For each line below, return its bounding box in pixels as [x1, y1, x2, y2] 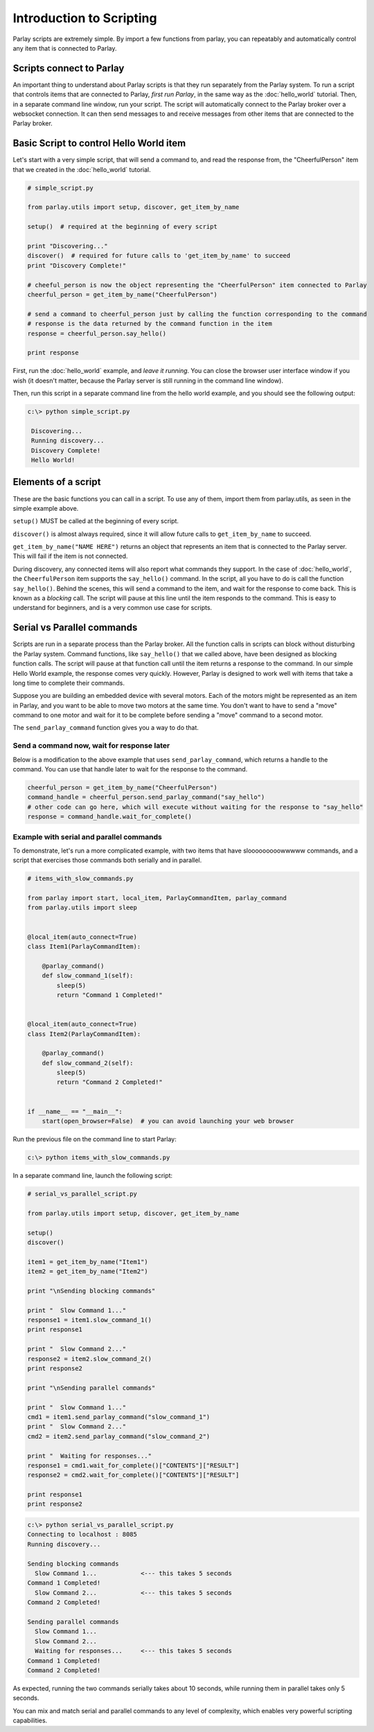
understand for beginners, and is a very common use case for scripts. [12, 604, 213, 612]
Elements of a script [12, 476, 101, 488]
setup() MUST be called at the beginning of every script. [12, 517, 179, 525]
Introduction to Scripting [12, 10, 157, 26]
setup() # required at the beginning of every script [27, 222, 217, 231]
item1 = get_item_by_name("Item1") [27, 1258, 148, 1266]
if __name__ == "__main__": [27, 1108, 123, 1115]
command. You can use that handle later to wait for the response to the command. [12, 765, 248, 773]
